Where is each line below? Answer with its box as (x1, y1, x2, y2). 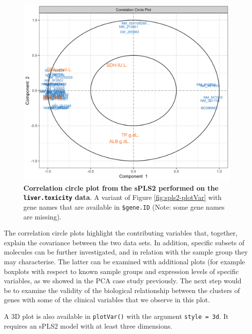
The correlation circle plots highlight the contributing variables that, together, (4, 228, 238, 238)
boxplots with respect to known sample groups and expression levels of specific (4, 266, 239, 276)
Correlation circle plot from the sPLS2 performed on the (23, 182, 219, 193)
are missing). (23, 211, 61, 221)
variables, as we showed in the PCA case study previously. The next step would (4, 275, 242, 286)
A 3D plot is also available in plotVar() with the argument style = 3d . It (4, 311, 229, 321)
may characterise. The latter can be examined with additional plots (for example (4, 256, 245, 266)
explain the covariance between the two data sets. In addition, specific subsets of (4, 237, 245, 247)
